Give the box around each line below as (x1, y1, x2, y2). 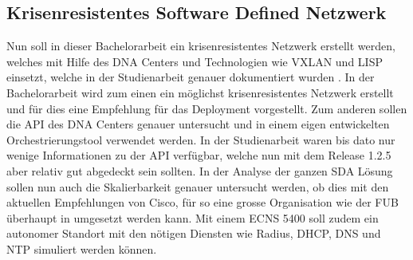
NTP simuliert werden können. (6, 240, 157, 257)
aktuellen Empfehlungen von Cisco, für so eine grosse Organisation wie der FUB (6, 194, 399, 211)
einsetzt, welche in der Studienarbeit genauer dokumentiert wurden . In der (6, 69, 375, 85)
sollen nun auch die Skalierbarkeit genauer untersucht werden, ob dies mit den (6, 178, 389, 195)
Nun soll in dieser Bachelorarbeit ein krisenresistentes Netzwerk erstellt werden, (6, 37, 395, 54)
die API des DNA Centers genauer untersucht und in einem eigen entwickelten (6, 116, 390, 132)
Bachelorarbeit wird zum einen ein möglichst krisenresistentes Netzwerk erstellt (6, 84, 394, 100)
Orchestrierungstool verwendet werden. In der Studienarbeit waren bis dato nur (6, 131, 395, 148)
